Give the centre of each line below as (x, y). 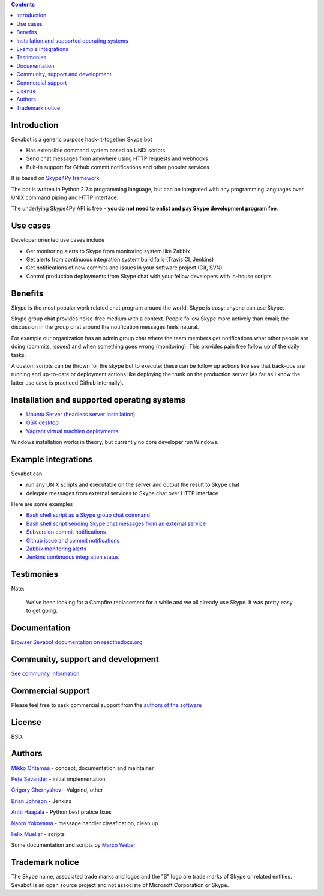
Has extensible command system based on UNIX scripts (96, 150)
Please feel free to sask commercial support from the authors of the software (106, 705)
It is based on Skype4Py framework (55, 178)
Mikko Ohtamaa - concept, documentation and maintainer (82, 768)
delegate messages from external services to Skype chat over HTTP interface (122, 493)
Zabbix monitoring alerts (56, 549)
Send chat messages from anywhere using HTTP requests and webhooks (117, 158)
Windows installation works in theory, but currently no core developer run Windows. (115, 442)
